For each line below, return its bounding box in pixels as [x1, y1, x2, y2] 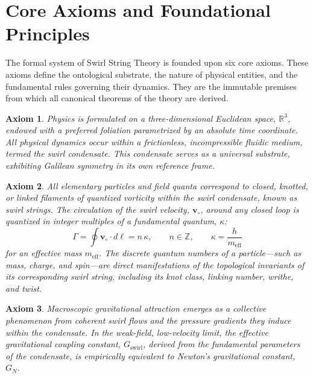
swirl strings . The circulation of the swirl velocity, [5, 203, 189, 215]
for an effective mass [5, 247, 82, 259]
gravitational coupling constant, [5, 338, 121, 350]
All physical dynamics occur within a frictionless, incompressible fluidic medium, [5, 135, 303, 148]
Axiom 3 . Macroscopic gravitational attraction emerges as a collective [5, 302, 267, 315]
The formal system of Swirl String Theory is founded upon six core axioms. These [5, 56, 309, 69]
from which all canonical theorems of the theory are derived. [5, 92, 229, 104]
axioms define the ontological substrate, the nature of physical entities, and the [5, 68, 298, 80]
